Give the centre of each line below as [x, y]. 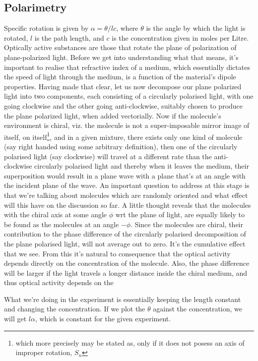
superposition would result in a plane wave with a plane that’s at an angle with [125, 175]
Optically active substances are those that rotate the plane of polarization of [120, 47]
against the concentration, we [198, 309]
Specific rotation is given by [46, 28]
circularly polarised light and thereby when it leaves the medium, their [142, 166]
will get [15, 319]
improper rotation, [44, 352]
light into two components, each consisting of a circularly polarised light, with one [129, 96]
